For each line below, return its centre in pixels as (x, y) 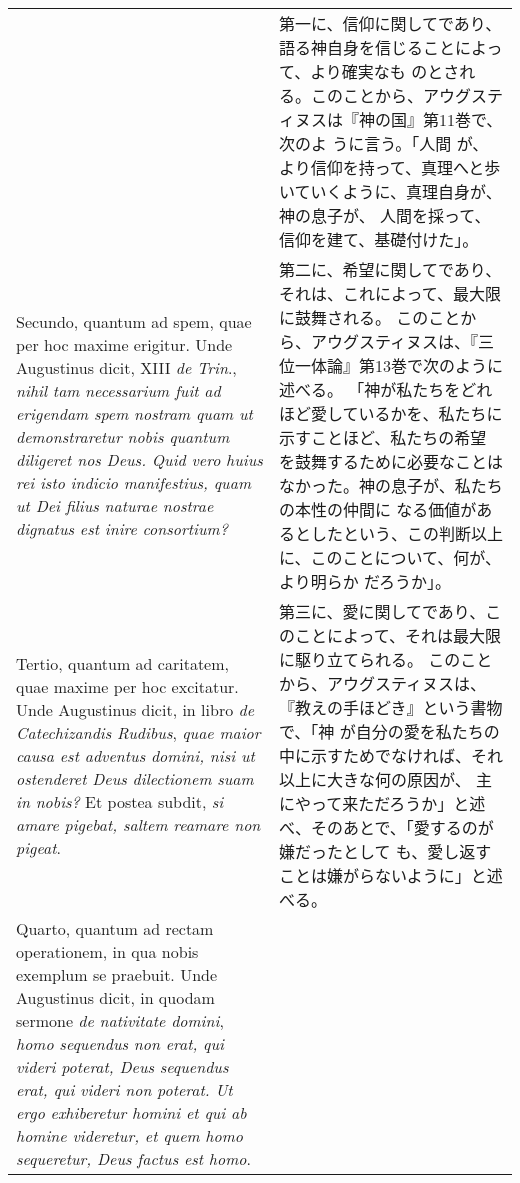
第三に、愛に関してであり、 (382, 611)
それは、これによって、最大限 (389, 293)
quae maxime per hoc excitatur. (127, 686)
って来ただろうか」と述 (398, 803)
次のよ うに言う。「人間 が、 (383, 143)
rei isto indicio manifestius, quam (133, 482)
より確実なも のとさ (385, 71)
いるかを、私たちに (430, 413)
